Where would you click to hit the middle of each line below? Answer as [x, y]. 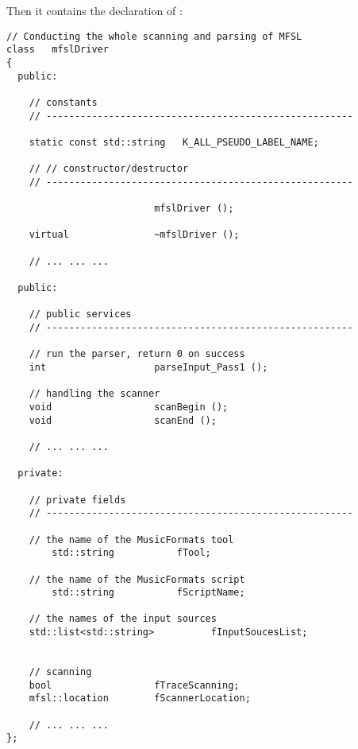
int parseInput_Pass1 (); [148, 367]
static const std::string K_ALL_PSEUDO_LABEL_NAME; [174, 142]
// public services [80, 314]
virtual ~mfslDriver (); [134, 235]
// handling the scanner [94, 394]
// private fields [77, 500]
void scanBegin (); [129, 407]
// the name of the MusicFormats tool [131, 539]
